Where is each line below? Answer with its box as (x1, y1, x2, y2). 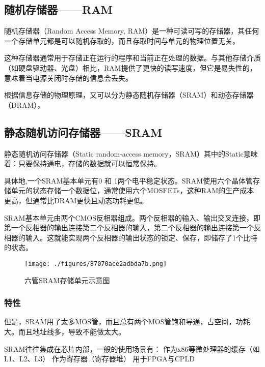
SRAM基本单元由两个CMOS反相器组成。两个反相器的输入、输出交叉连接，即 (4, 212, 261, 223)
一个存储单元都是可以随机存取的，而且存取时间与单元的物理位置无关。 (4, 35, 240, 46)
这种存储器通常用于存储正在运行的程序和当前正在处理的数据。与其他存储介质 (4, 52, 261, 63)
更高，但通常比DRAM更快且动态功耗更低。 (4, 195, 148, 205)
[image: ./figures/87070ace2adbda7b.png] (24, 260, 167, 267)
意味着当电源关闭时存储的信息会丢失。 (4, 72, 132, 83)
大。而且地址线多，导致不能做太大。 (4, 326, 125, 337)
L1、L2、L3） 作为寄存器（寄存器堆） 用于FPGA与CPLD (4, 353, 195, 364)
